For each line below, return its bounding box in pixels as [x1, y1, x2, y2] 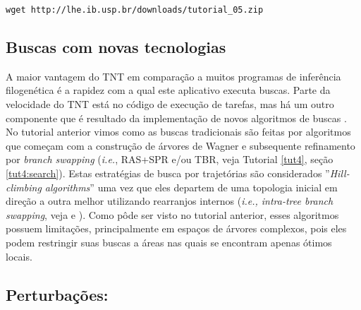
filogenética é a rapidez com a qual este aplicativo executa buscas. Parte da [6, 83, 331, 97]
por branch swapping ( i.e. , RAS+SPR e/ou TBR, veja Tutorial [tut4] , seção [6, 152, 334, 167]
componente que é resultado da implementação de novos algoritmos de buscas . [6, 110, 347, 125]
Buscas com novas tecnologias [6, 36, 226, 58]
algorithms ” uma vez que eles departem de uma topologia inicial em [44, 179, 338, 194]
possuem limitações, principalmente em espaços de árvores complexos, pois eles [6, 221, 347, 236]
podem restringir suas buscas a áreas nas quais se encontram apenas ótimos [6, 234, 332, 249]
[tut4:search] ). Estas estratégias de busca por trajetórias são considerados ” [6, 166, 330, 181]
